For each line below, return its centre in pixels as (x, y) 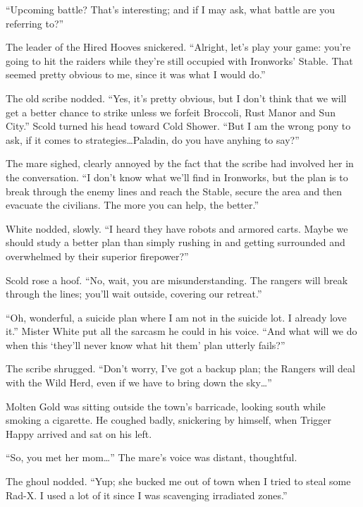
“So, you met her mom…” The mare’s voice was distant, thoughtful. (152, 457)
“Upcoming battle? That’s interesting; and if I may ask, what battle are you (170, 9)
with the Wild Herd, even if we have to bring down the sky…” (139, 383)
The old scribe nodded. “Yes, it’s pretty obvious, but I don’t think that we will (176, 98)
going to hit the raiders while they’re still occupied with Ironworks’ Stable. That (179, 60)
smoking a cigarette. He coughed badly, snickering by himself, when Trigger (168, 420)
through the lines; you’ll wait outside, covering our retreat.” (134, 294)
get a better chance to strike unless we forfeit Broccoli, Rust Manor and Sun (171, 112)
